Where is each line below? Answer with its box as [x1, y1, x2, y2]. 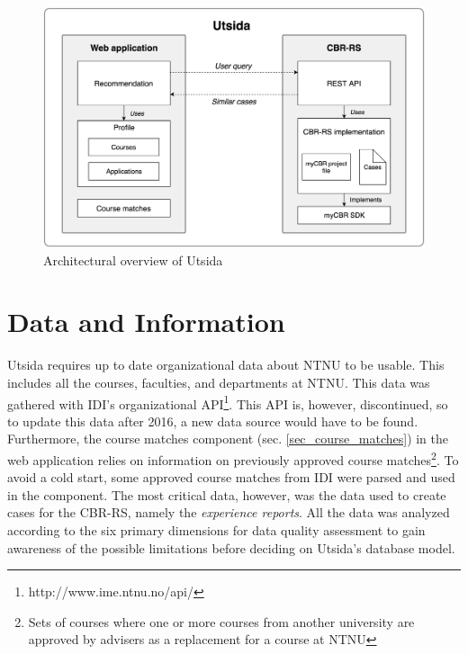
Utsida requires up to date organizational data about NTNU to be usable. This [7, 355, 445, 374]
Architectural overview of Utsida [43, 250, 223, 269]
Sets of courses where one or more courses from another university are [28, 612, 415, 631]
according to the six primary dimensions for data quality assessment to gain [7, 521, 426, 540]
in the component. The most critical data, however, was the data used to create [7, 485, 446, 504]
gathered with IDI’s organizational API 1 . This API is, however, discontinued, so [7, 391, 448, 413]
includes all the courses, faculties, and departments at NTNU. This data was [7, 372, 430, 391]
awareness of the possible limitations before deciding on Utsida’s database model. [7, 538, 455, 557]
